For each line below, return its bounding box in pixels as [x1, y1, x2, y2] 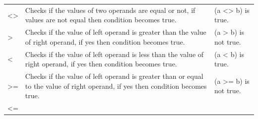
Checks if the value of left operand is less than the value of [25, 49, 204, 59]
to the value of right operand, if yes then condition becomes [25, 80, 207, 91]
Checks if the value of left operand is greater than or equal [25, 71, 203, 81]
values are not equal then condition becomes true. [25, 14, 177, 25]
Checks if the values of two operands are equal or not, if [25, 4, 195, 15]
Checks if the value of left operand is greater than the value [25, 27, 206, 37]
